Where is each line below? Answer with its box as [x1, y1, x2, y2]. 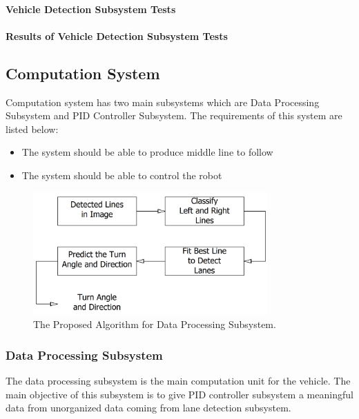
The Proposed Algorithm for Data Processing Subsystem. [33, 317, 276, 331]
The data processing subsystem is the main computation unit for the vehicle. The [6, 374, 351, 388]
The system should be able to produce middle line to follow [21, 145, 273, 159]
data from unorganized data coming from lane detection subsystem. [6, 400, 291, 415]
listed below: [6, 121, 59, 136]
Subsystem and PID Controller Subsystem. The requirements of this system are [6, 108, 342, 123]
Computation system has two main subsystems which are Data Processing [6, 94, 320, 109]
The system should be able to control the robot [21, 167, 222, 182]
